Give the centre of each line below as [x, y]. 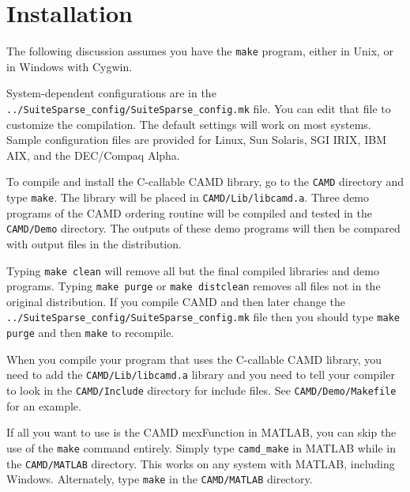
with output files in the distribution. [94, 243]
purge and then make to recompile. [90, 333]
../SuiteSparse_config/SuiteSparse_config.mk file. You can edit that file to [199, 108]
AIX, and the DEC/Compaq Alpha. [93, 155]
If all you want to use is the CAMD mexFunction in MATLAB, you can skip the [201, 432]
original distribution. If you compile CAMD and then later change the [176, 301]
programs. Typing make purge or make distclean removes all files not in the [194, 286]
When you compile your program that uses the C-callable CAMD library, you [194, 359]
